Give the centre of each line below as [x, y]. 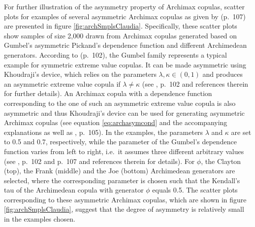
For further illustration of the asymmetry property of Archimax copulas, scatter [124, 6]
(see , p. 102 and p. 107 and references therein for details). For [99, 161]
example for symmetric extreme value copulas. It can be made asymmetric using [125, 64]
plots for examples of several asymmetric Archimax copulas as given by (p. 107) [125, 16]
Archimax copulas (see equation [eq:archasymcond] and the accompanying [116, 122]
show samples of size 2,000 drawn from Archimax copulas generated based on [121, 35]
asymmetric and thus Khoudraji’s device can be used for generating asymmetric [125, 113]
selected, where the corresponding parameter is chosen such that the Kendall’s [122, 180]
